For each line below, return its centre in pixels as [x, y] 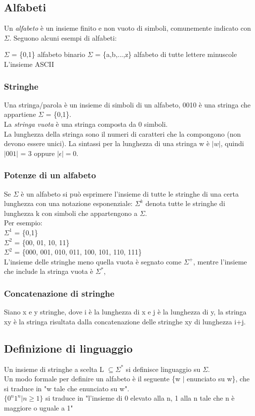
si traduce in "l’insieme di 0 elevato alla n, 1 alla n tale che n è [140, 398]
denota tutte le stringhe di [185, 203]
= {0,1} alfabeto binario [48, 54]
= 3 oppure [38, 153]
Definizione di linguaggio [68, 348]
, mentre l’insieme [220, 261]
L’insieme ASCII [29, 64]
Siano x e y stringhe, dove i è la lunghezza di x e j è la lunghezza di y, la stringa [125, 312]
